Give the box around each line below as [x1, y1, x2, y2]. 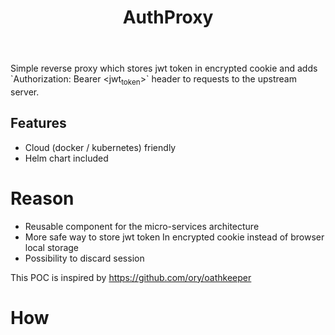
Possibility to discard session [24, 252, 145, 264]
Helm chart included [24, 152, 109, 164]
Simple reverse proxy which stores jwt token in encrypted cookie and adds [10, 62, 318, 75]
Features [10, 115, 67, 132]
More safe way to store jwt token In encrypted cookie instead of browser [24, 231, 325, 243]
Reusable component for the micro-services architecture [24, 220, 260, 232]
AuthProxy [122, 6, 214, 29]
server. [10, 86, 40, 98]
